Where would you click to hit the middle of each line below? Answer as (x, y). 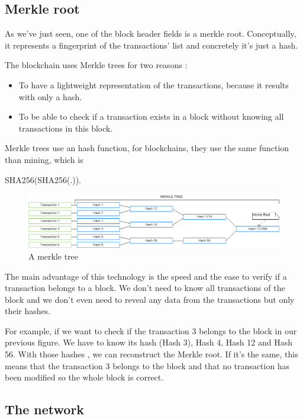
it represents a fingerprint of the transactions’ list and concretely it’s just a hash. (151, 45)
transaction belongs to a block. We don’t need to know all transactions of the (145, 288)
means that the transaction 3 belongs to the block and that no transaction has (147, 365)
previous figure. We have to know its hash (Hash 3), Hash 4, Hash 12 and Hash (149, 342)
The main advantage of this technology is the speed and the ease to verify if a (146, 276)
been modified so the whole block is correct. (84, 377)
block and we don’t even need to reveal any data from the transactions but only (150, 299)
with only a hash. (50, 96)
